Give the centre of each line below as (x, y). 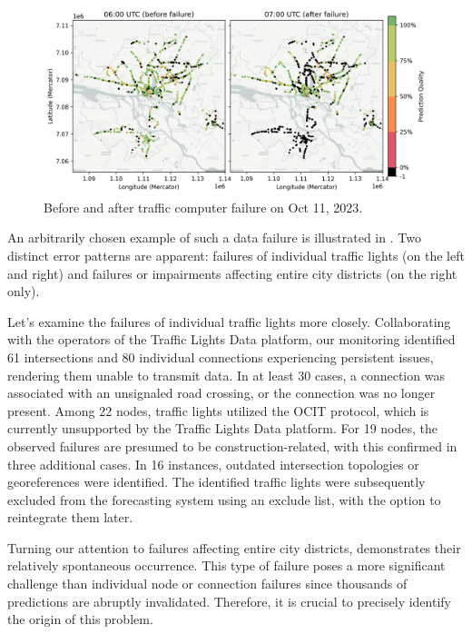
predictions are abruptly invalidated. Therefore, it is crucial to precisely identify (229, 601)
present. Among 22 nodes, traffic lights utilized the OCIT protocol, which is (218, 410)
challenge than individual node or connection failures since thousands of (207, 584)
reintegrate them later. (70, 517)
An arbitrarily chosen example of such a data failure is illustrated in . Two (214, 238)
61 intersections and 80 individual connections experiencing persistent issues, (221, 357)
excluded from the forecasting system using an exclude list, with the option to (224, 499)
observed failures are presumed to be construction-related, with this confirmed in (232, 446)
